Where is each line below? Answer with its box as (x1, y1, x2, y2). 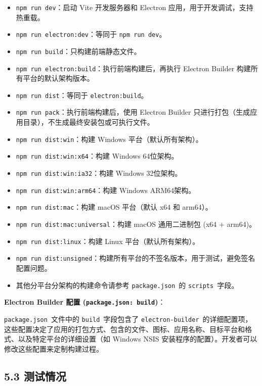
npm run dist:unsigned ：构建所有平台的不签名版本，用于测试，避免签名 (16, 253, 255, 263)
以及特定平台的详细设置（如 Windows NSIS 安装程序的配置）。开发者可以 (18, 333, 257, 344)
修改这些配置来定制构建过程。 (4, 343, 103, 354)
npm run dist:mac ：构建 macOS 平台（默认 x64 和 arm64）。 (16, 202, 212, 212)
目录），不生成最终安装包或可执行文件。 (23, 117, 154, 127)
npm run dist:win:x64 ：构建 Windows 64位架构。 (16, 151, 179, 161)
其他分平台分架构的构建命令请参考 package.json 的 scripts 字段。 (16, 279, 239, 290)
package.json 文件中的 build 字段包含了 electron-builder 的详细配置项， (4, 313, 252, 324)
